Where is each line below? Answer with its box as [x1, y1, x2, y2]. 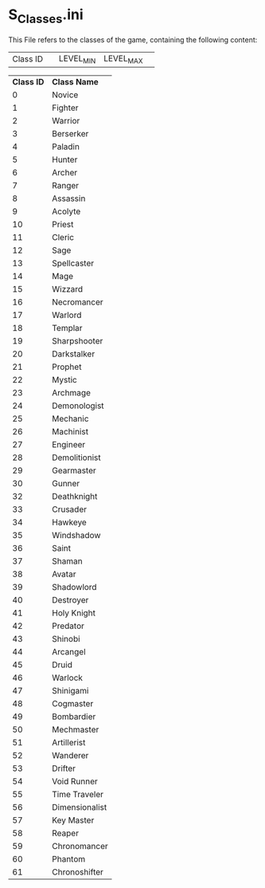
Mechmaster [51, 724, 99, 735]
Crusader [51, 504, 88, 515]
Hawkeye [51, 517, 88, 528]
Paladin [51, 141, 80, 152]
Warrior [51, 115, 80, 126]
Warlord [51, 309, 82, 320]
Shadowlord [51, 581, 97, 592]
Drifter [51, 763, 76, 774]
